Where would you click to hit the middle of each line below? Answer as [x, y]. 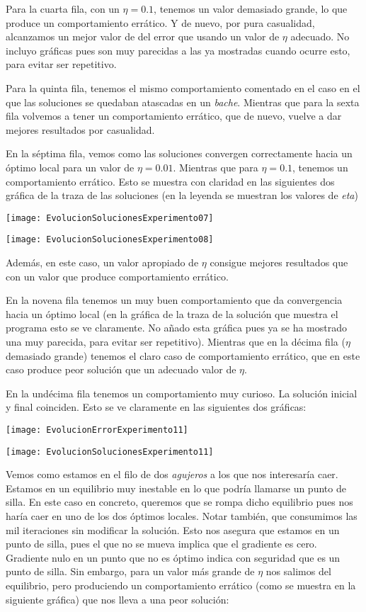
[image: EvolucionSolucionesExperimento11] [110, 452]
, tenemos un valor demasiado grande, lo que [251, 8]
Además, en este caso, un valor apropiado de [102, 262]
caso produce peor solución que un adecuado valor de [121, 369]
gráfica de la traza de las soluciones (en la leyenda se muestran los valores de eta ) [182, 195]
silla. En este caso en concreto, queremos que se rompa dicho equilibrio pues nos [179, 502]
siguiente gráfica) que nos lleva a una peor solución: [118, 599]
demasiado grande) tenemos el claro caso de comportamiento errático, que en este [183, 355]
